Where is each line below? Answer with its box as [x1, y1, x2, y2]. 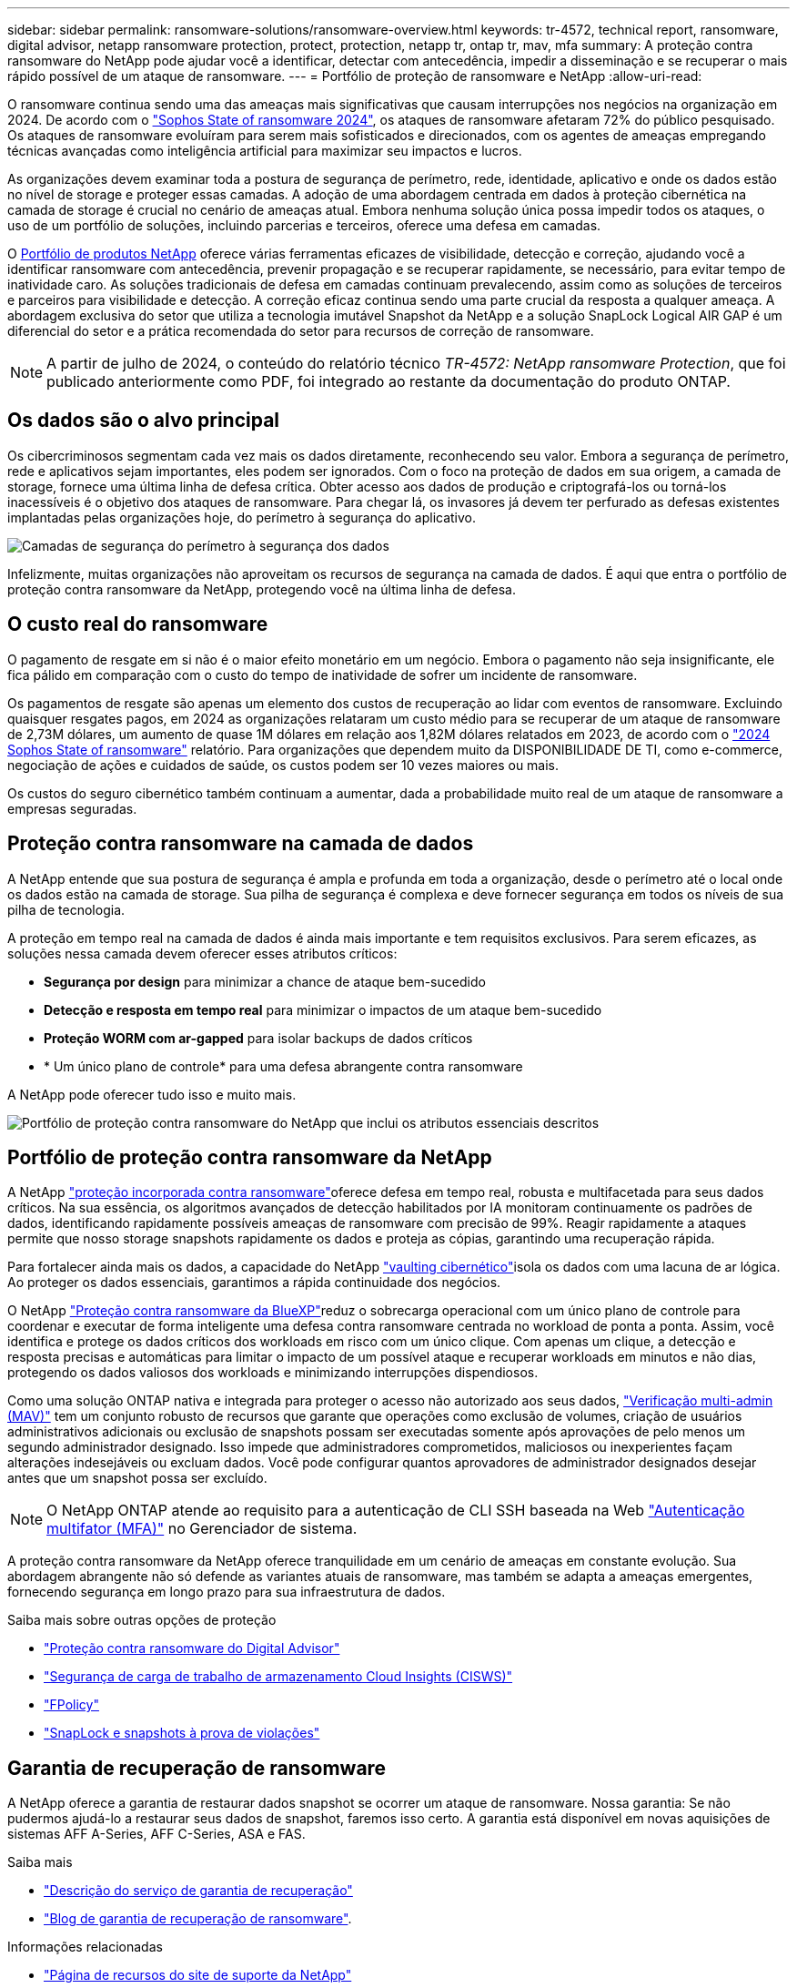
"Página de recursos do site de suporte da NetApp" [44, 1967, 352, 1983]
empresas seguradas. [7, 800, 137, 816]
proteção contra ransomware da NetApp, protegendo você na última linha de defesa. [7, 581, 516, 597]
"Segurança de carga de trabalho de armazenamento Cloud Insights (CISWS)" [44, 1668, 513, 1685]
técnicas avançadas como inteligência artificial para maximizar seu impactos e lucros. [7, 143, 522, 158]
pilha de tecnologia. [7, 901, 126, 918]
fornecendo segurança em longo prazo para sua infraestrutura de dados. [7, 1584, 446, 1600]
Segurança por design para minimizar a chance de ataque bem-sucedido [44, 973, 486, 989]
